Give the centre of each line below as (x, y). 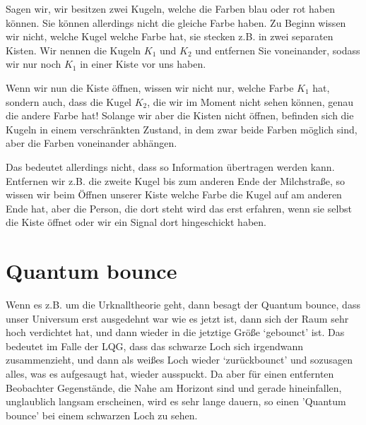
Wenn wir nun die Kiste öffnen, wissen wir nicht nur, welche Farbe (150, 87)
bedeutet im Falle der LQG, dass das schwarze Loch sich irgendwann (155, 346)
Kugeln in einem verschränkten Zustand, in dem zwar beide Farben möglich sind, (182, 129)
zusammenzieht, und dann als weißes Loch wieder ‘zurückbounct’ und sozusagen (179, 360)
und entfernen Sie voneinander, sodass (278, 50)
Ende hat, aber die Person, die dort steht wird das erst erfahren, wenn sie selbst (179, 208)
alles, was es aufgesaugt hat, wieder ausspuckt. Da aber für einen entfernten (170, 373)
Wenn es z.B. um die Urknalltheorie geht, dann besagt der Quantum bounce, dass (183, 305)
